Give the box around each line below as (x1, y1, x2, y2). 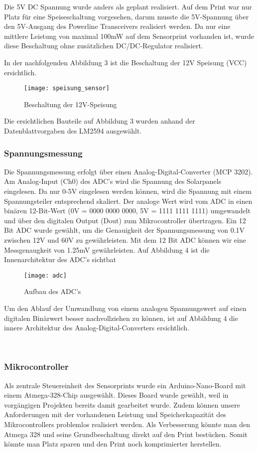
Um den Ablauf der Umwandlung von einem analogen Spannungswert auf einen (4, 303, 247, 313)
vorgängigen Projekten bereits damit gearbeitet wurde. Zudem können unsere (4, 399, 240, 410)
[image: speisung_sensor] (24, 85, 110, 92)
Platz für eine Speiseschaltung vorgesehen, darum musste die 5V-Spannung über (4, 11, 249, 21)
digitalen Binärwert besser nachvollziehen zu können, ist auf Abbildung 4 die (4, 312, 238, 323)
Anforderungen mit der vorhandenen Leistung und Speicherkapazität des (4, 409, 226, 420)
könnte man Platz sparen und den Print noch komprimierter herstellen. (4, 439, 222, 449)
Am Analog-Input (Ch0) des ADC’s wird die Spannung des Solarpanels (4, 176, 222, 186)
